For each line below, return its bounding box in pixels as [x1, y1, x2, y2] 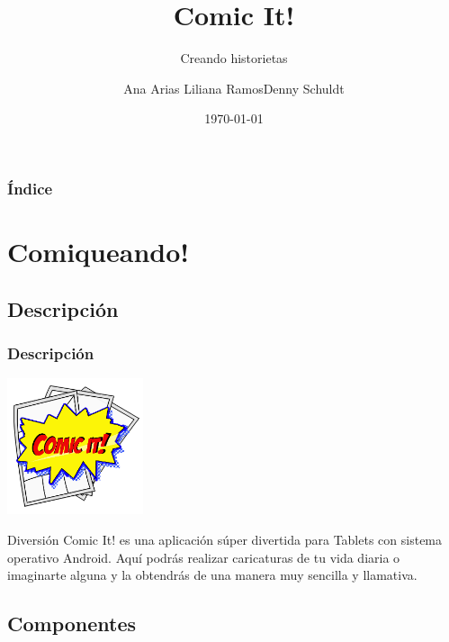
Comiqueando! [7, 233, 190, 270]
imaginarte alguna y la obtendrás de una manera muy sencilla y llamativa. [7, 565, 418, 584]
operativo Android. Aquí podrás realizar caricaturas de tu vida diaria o [7, 547, 400, 566]
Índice [7, 176, 53, 199]
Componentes [7, 610, 137, 637]
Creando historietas [180, 49, 288, 68]
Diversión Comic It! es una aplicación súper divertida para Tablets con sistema [7, 529, 443, 548]
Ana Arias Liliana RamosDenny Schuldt [123, 78, 345, 97]
